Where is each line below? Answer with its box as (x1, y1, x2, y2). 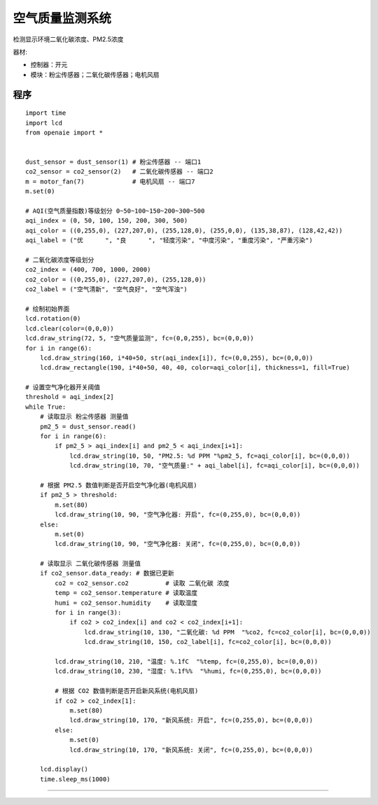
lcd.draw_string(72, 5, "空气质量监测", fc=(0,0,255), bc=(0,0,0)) (25, 335, 255, 342)
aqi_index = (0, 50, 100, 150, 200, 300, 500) (25, 217, 188, 225)
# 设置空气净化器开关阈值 (25, 384, 101, 391)
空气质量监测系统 (13, 10, 112, 26)
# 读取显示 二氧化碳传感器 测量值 (39, 560, 141, 568)
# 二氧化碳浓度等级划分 (25, 255, 94, 264)
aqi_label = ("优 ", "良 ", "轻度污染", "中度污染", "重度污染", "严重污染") (25, 237, 313, 244)
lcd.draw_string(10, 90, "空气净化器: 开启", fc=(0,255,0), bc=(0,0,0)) (55, 511, 301, 519)
